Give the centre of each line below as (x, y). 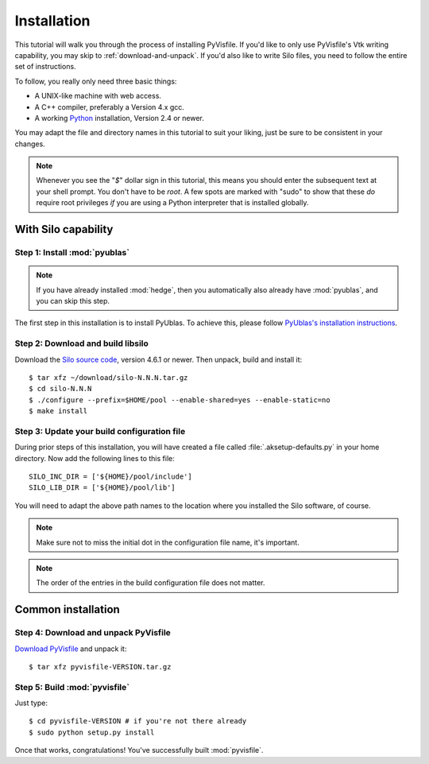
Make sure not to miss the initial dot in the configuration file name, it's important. (168, 542)
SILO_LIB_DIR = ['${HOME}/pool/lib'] (102, 488)
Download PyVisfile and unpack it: (71, 649)
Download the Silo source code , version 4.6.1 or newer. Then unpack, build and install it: (158, 359)
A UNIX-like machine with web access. (98, 96)
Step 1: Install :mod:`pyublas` (72, 253)
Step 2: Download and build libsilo (81, 343)
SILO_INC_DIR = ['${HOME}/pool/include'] (110, 477)
